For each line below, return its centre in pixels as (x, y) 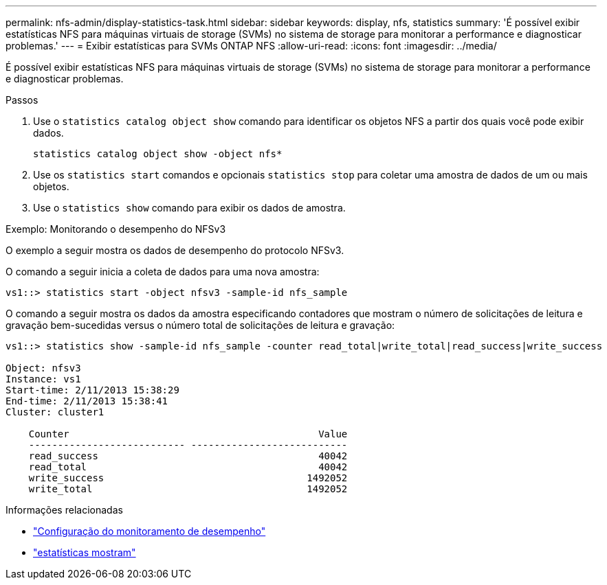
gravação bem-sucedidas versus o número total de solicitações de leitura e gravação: (200, 325)
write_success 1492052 (188, 478)
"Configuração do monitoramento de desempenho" (150, 531)
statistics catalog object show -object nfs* (158, 154)
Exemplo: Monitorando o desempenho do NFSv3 (116, 229)
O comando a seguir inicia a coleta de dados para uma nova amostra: (163, 272)
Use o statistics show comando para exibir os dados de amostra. (189, 208)
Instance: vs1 (43, 379)
